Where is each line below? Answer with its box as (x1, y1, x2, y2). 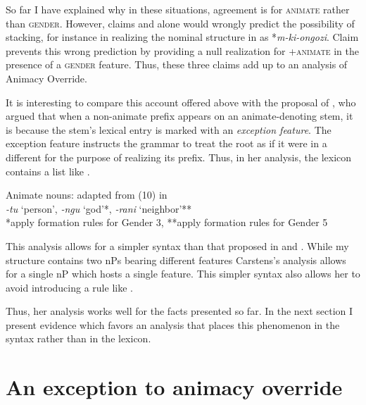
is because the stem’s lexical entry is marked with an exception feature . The (6, 122, 332, 137)
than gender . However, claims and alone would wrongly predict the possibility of (6, 15, 355, 30)
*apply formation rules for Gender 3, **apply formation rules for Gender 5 (6, 215, 328, 230)
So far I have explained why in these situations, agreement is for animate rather (6, 2, 350, 16)
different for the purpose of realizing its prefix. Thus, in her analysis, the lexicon (6, 149, 352, 164)
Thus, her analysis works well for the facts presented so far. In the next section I (6, 304, 353, 318)
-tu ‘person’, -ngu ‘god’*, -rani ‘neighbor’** (6, 201, 192, 216)
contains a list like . (6, 163, 90, 178)
